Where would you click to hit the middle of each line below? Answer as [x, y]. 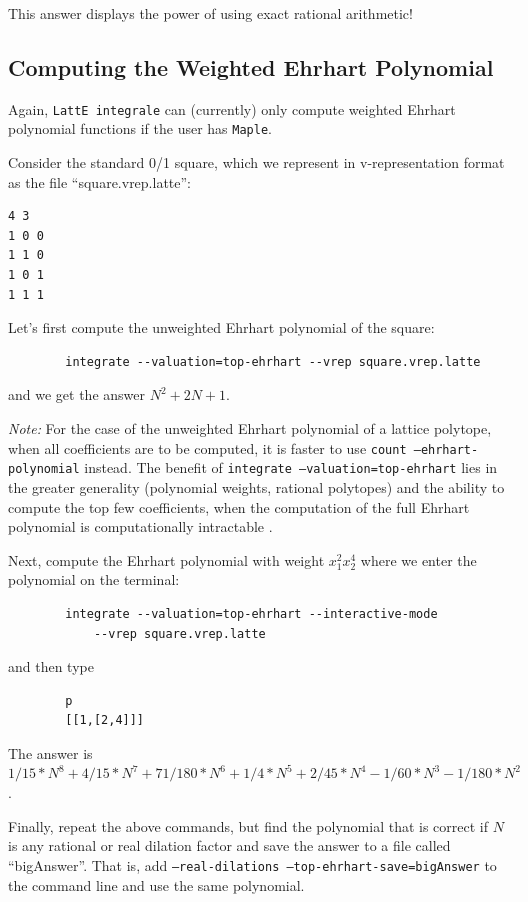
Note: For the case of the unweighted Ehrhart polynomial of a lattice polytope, [250, 428]
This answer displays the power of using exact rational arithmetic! [210, 13]
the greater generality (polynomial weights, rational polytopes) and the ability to [256, 486]
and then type [51, 666]
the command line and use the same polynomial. [156, 884]
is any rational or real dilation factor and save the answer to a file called [229, 845]
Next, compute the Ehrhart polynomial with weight [166, 559]
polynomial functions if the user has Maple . [140, 128]
